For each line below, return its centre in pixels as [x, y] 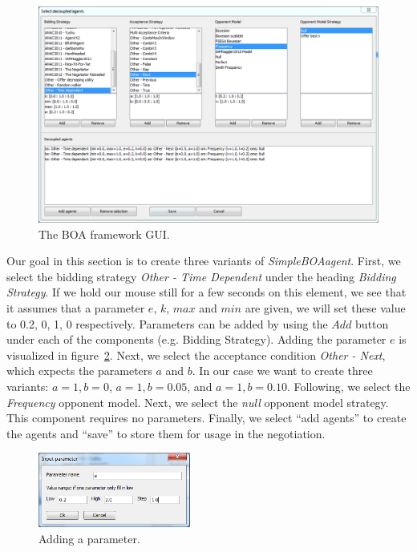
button [372, 323]
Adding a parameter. [89, 538]
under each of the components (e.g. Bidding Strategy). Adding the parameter [196, 339]
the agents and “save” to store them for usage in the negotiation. [166, 433]
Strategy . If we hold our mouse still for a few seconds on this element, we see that [206, 292]
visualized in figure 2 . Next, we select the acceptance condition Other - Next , [196, 355]
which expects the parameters [79, 371]
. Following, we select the [348, 386]
